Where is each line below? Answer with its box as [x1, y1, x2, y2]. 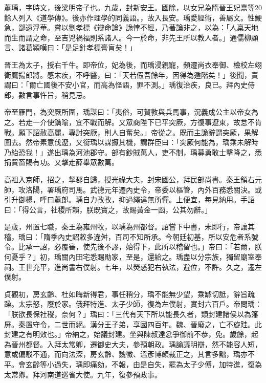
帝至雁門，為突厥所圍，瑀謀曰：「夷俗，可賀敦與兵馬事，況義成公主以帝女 [4, 107, 251, 117]
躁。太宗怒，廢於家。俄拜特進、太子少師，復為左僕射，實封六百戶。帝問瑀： [4, 299, 262, 309]
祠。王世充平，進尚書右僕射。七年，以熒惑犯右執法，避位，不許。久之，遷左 [4, 261, 262, 272]
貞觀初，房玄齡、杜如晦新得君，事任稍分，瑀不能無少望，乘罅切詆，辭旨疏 [4, 288, 255, 299]
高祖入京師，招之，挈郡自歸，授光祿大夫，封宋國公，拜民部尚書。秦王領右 [4, 174, 255, 184]
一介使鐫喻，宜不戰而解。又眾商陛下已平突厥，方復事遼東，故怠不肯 [32, 116, 262, 127]
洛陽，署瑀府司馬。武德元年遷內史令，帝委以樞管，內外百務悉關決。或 [25, 184, 262, 195]
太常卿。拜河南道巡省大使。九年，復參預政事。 [4, 369, 162, 379]
